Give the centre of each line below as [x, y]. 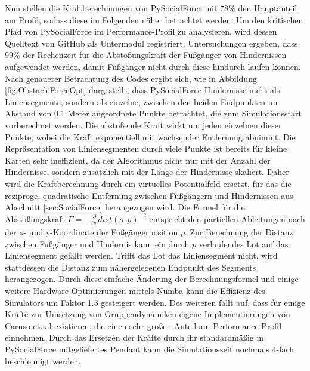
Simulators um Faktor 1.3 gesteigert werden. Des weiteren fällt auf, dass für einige [155, 302]
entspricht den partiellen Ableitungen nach [227, 218]
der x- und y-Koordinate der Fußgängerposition [92, 232]
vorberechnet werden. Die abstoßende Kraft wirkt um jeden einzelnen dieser [143, 125]
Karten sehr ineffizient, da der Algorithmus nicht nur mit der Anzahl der [138, 160]
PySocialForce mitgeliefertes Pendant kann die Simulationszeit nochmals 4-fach [150, 349]
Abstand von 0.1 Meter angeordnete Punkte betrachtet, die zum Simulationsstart [153, 113]
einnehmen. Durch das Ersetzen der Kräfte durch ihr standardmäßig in [134, 337]
